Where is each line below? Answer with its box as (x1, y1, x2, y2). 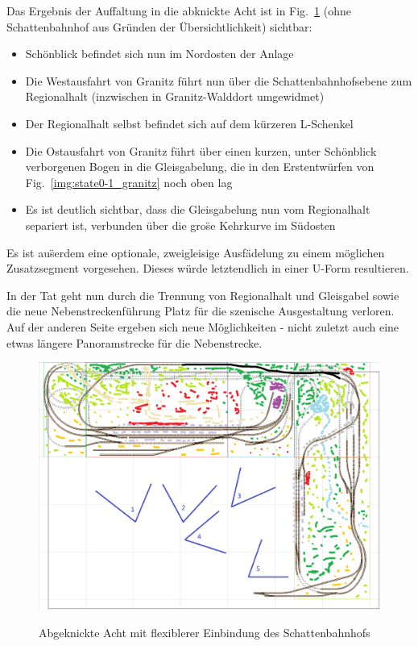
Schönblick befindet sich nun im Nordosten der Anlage (25, 45, 294, 62)
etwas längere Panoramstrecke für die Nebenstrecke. (6, 334, 263, 351)
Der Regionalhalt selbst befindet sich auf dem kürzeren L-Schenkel (25, 115, 354, 131)
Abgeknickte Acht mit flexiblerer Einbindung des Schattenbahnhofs (39, 623, 370, 640)
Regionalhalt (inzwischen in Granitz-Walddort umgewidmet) (25, 88, 325, 105)
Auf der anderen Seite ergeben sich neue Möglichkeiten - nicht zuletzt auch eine (6, 318, 399, 335)
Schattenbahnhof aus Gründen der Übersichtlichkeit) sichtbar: (6, 18, 312, 35)
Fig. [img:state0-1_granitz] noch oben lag (25, 173, 233, 190)
